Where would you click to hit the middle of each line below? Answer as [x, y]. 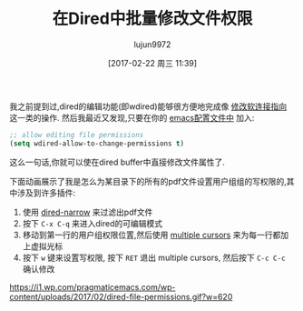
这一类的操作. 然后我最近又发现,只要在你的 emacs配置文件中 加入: [132, 117]
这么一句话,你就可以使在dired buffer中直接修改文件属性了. [117, 162]
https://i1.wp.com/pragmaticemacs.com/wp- [93, 286]
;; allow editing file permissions [77, 135]
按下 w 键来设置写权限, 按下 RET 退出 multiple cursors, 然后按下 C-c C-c [154, 257]
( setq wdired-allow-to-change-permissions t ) [97, 143]
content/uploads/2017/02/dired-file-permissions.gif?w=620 [121, 296]
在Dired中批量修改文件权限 [152, 19]
